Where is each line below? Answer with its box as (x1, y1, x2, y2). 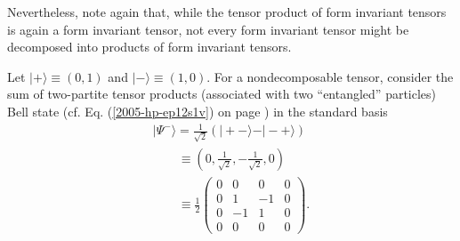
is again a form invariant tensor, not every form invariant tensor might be (7, 20, 409, 38)
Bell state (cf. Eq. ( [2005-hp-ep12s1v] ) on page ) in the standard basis (7, 101, 388, 120)
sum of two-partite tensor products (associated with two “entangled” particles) (7, 84, 437, 103)
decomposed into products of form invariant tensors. (7, 37, 292, 56)
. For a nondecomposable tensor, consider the (206, 67, 454, 85)
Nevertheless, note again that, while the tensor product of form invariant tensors (7, 3, 447, 20)
